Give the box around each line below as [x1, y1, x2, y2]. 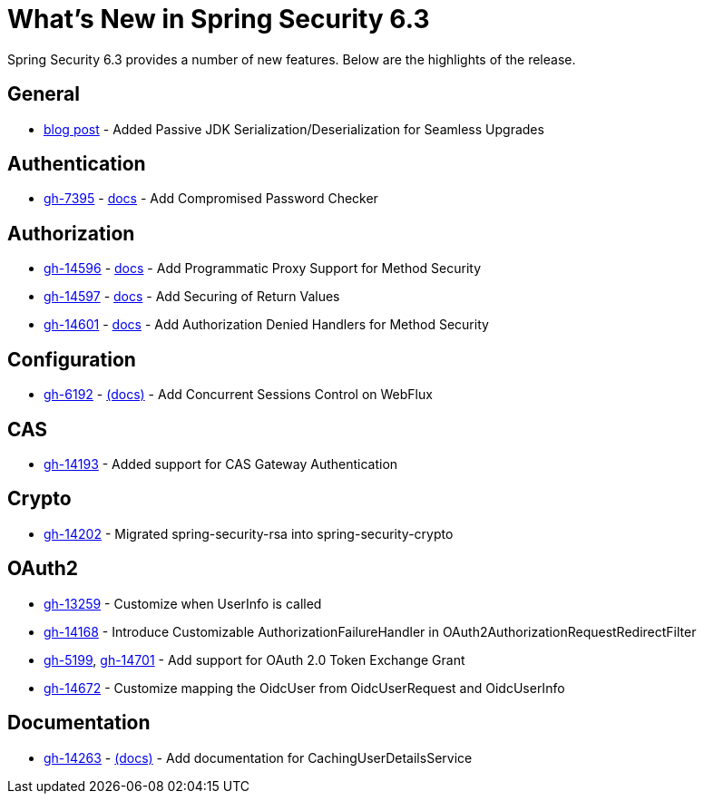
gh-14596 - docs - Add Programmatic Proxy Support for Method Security [44, 260, 482, 277]
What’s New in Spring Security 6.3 [7, 4, 430, 34]
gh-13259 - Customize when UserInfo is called [44, 595, 322, 611]
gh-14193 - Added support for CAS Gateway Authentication [44, 455, 398, 472]
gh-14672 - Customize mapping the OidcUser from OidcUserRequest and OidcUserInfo [44, 679, 565, 696]
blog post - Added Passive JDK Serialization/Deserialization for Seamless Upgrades [44, 121, 544, 137]
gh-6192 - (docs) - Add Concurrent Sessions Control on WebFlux [44, 386, 433, 403]
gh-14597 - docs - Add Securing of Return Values [44, 288, 340, 305]
